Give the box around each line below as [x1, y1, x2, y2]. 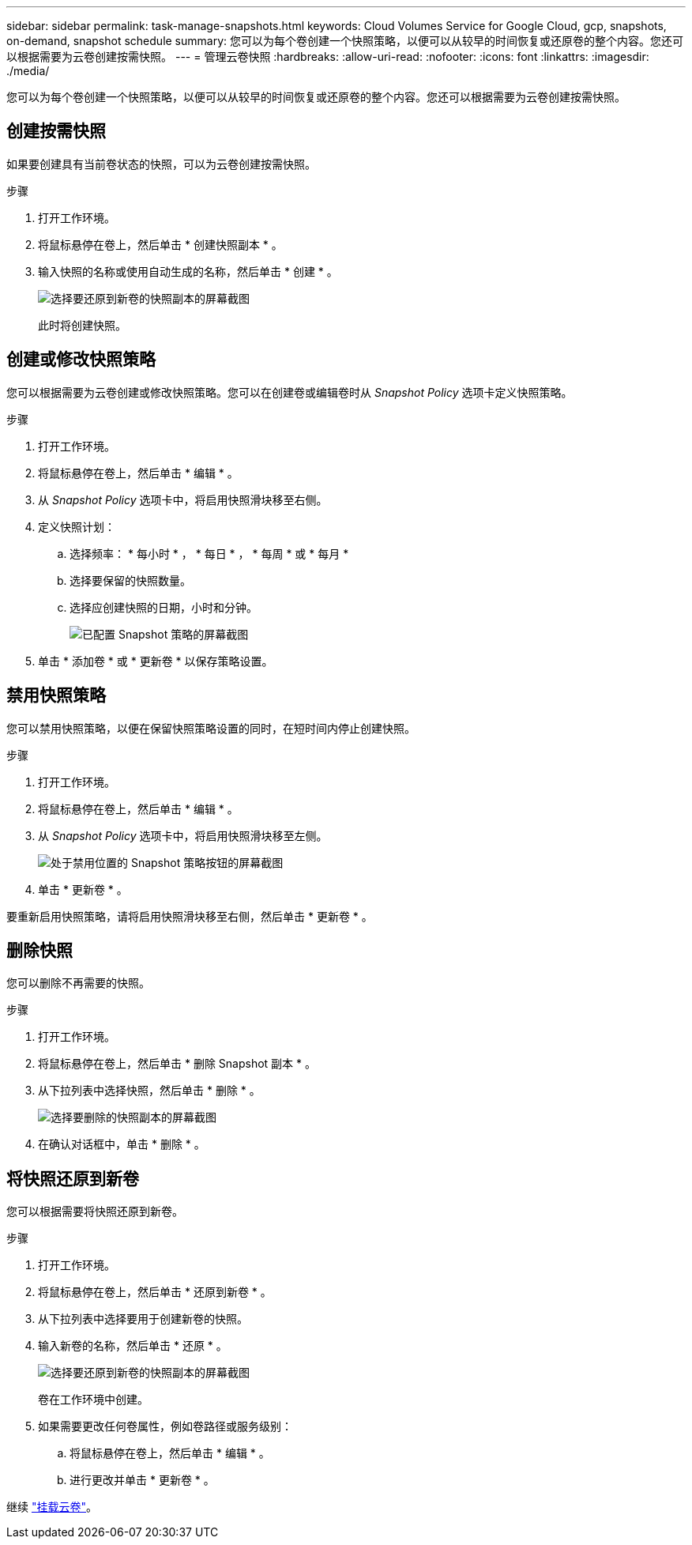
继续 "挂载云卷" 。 [6, 1500, 97, 1514]
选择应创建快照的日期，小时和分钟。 [70, 600, 258, 614]
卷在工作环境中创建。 [38, 1392, 149, 1407]
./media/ [6, 64, 50, 77]
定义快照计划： [38, 519, 115, 533]
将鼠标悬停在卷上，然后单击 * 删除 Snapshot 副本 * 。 [38, 1057, 316, 1071]
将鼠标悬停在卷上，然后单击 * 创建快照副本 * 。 [38, 237, 283, 251]
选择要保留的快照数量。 [70, 573, 191, 587]
